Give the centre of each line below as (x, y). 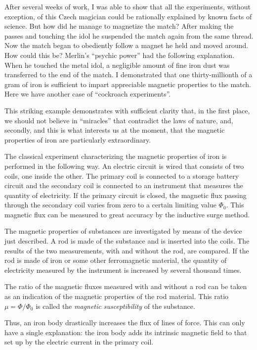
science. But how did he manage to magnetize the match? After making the (119, 26)
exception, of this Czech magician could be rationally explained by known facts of (128, 16)
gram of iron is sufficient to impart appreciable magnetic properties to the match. (128, 84)
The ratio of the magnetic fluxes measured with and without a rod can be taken (126, 286)
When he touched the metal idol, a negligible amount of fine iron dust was (117, 65)
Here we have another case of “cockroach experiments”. (88, 94)
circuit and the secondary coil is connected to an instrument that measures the (124, 185)
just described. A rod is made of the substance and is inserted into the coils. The (127, 241)
